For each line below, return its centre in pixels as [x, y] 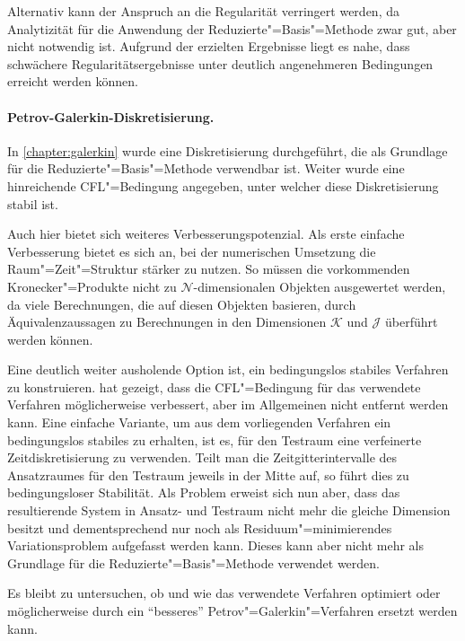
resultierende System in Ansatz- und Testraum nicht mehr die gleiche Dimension [229, 510]
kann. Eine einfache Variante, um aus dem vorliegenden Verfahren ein [199, 422]
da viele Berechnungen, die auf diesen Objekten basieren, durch [182, 304]
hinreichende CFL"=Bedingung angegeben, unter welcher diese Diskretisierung [223, 185]
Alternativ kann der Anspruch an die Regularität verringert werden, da [203, 11]
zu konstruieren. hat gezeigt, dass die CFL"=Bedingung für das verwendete [214, 386]
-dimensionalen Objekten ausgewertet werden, [320, 286]
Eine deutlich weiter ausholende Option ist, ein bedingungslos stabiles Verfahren [228, 369]
